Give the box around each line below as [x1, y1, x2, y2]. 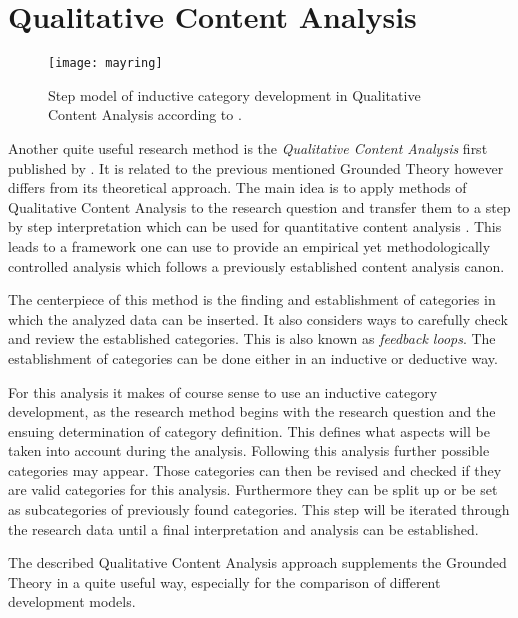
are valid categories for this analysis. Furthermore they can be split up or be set [8, 479, 498, 500]
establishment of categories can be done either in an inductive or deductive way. [8, 347, 498, 368]
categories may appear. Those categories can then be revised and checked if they [8, 459, 502, 480]
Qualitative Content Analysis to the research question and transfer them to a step [8, 196, 511, 217]
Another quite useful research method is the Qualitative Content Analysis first [8, 137, 488, 158]
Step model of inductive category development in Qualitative [48, 84, 421, 105]
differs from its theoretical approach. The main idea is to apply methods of [8, 177, 467, 198]
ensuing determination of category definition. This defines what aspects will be [8, 420, 490, 441]
